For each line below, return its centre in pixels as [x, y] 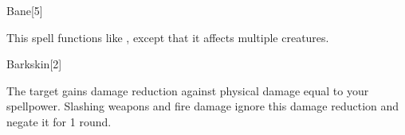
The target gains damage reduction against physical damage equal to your [188, 90]
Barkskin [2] [34, 64]
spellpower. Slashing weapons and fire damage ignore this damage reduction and [203, 106]
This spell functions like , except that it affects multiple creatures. [168, 37]
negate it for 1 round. [59, 121]
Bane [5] [25, 10]
